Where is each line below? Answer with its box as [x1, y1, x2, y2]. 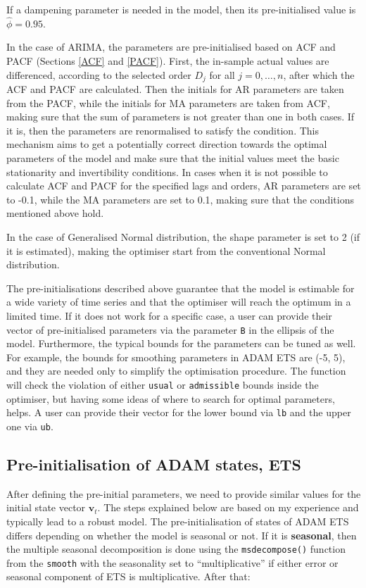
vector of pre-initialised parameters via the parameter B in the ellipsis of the [6, 322, 334, 337]
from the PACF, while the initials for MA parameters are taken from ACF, [6, 95, 330, 110]
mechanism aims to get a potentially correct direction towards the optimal [6, 137, 327, 151]
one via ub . [6, 418, 53, 433]
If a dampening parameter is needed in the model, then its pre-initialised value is [6, 2, 356, 16]
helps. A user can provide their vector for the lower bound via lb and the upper [6, 405, 351, 420]
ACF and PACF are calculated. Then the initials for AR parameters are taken [6, 82, 344, 96]
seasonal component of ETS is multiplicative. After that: [6, 569, 251, 584]
